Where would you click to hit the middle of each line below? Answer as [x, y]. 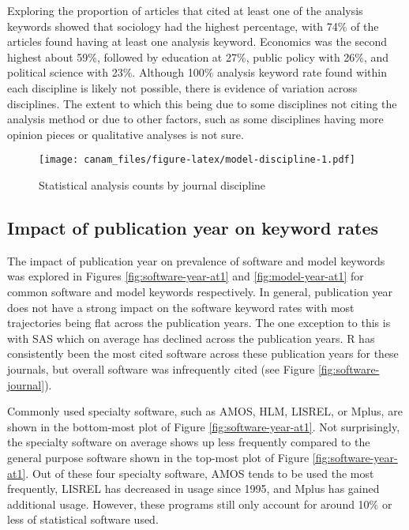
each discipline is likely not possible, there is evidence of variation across [182, 87]
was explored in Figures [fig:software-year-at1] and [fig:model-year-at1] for [186, 276]
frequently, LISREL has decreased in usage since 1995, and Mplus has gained [193, 489]
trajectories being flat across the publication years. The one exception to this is [199, 323]
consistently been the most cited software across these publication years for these [203, 353]
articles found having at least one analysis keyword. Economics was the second [197, 41]
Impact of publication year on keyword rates [193, 227]
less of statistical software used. [83, 519]
